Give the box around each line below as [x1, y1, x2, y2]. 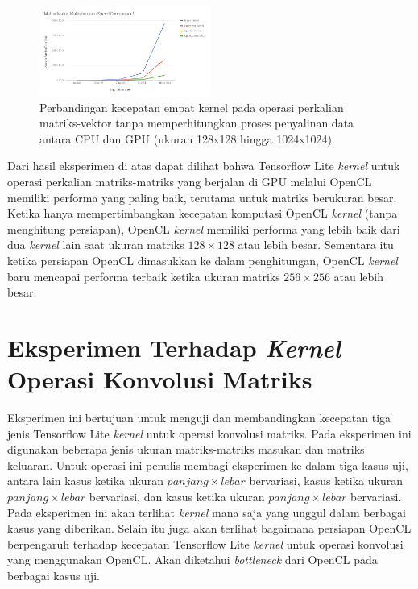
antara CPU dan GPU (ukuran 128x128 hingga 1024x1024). [39, 130, 335, 147]
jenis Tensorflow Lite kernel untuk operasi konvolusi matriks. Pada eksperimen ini [7, 425, 412, 442]
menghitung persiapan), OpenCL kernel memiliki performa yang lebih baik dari [7, 220, 400, 237]
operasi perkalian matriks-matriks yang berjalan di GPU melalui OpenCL [7, 172, 372, 189]
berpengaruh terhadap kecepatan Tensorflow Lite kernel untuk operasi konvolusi [7, 535, 404, 552]
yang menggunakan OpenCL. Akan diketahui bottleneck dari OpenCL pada [7, 551, 378, 568]
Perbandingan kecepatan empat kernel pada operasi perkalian [39, 98, 344, 115]
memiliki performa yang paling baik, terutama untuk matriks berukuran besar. [7, 189, 397, 205]
